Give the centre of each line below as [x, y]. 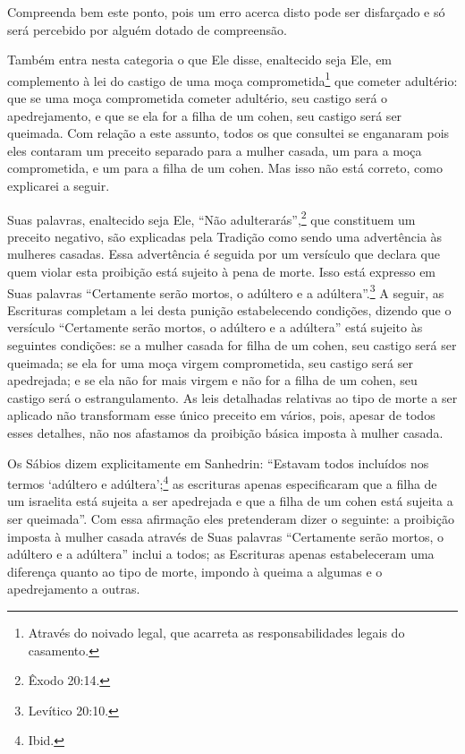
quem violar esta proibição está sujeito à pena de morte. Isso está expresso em [222, 272]
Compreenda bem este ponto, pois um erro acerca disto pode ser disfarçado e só [226, 12]
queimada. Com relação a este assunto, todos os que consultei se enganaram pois [228, 133]
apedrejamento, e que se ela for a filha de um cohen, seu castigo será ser [205, 115]
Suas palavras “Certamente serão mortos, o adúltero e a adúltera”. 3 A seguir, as [226, 291]
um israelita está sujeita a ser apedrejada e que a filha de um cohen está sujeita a [230, 501]
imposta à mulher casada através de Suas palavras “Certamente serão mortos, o [225, 536]
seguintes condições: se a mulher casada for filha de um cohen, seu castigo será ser [232, 345]
